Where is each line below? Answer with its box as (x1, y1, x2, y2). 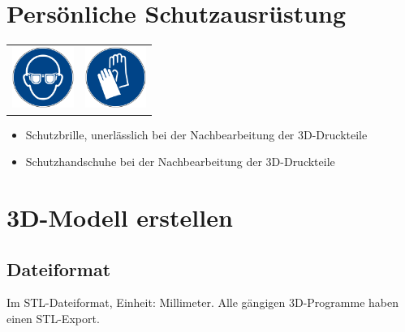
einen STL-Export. (6, 309, 100, 326)
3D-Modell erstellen (6, 200, 233, 233)
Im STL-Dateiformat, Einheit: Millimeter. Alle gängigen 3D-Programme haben (6, 294, 399, 311)
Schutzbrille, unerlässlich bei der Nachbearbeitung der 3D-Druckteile (25, 126, 368, 143)
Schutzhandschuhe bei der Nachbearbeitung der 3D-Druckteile (25, 153, 335, 170)
